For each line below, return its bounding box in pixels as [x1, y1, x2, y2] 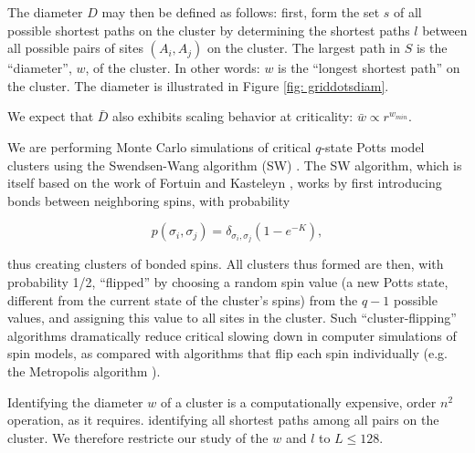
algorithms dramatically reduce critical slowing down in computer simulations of [7, 325, 457, 345]
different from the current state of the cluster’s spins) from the [7, 290, 358, 309]
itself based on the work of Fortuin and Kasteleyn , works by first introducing [7, 173, 442, 192]
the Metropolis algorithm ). [7, 362, 161, 380]
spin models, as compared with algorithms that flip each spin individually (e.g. [7, 344, 448, 363]
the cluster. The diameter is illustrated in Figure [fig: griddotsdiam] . [7, 76, 389, 95]
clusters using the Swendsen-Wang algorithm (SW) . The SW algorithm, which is [7, 155, 462, 174]
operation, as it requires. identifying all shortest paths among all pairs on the [7, 410, 439, 429]
